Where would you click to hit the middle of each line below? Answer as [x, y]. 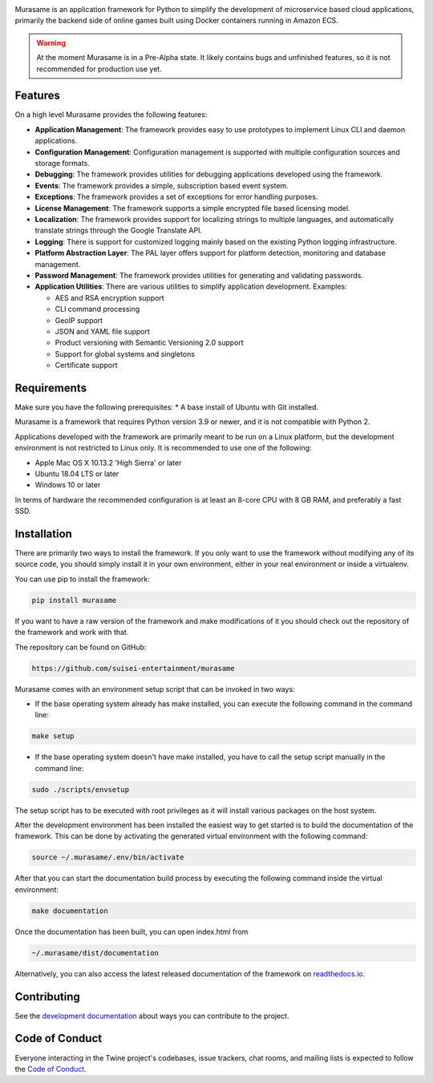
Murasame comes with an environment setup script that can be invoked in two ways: [155, 689]
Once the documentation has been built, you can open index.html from [132, 931]
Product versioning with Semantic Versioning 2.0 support [149, 343]
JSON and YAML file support [102, 331]
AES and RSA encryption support [109, 297]
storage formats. [62, 164]
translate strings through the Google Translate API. [118, 230]
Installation [43, 533]
